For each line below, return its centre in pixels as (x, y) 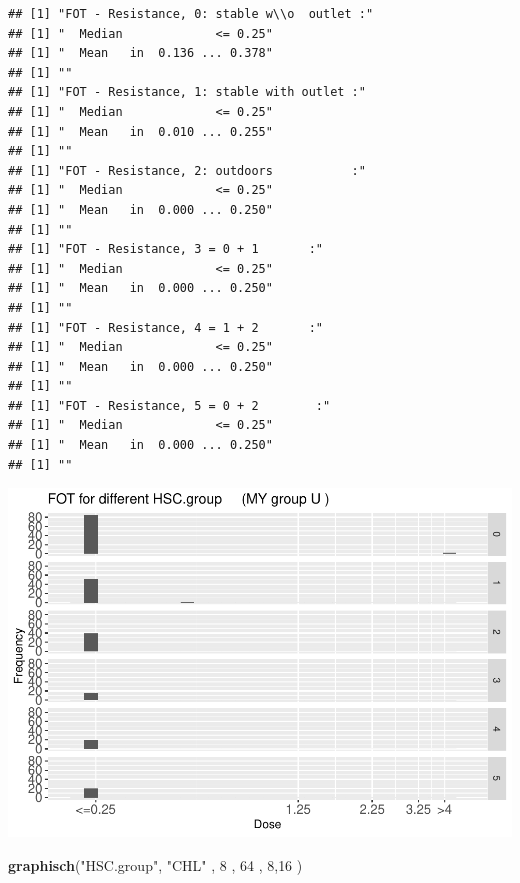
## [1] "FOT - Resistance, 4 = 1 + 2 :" (165, 327)
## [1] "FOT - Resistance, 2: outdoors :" (187, 170)
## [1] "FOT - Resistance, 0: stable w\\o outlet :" (191, 14)
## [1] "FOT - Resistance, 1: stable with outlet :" (187, 92)
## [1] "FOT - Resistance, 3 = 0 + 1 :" (165, 249)
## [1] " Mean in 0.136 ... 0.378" (140, 53)
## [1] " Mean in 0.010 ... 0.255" (140, 131)
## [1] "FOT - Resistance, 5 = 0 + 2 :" (169, 405)
